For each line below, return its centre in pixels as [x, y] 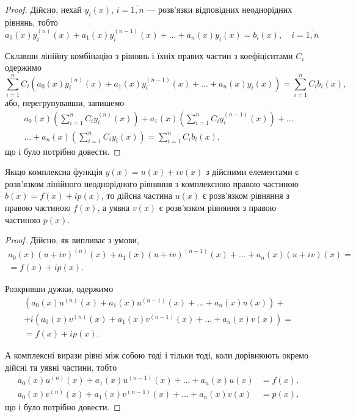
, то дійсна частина [137, 195]
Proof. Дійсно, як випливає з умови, [72, 240]
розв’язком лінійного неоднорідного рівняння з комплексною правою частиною [152, 183]
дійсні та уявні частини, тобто [61, 367]
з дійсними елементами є [252, 172]
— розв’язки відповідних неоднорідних [220, 9]
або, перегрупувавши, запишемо [65, 102]
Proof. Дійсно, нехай [43, 9]
